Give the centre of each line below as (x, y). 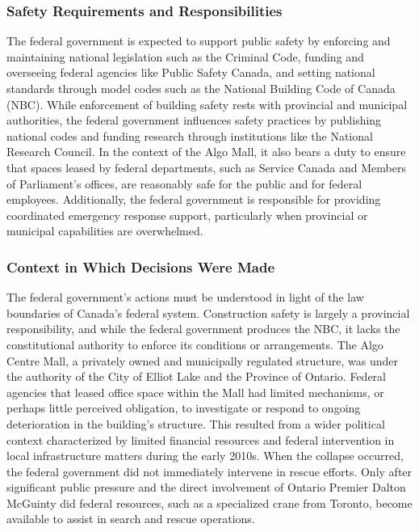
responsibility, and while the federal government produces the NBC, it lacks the (203, 329)
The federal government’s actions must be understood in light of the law (185, 297)
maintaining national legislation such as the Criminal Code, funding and (185, 56)
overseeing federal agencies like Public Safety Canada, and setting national (191, 72)
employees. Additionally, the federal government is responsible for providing (194, 199)
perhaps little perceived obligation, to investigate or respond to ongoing (184, 408)
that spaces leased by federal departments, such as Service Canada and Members (206, 167)
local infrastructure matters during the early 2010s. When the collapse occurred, (205, 456)
